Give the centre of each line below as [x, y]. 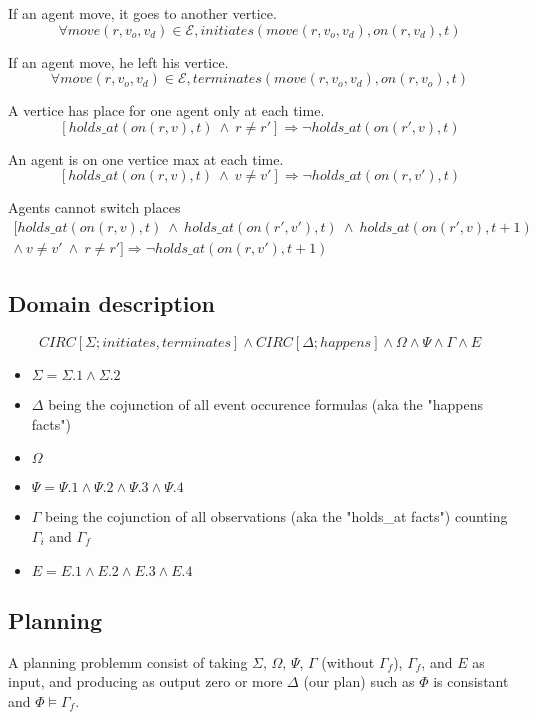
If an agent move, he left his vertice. [118, 61]
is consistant [471, 681]
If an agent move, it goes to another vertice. [142, 13]
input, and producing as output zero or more [145, 681]
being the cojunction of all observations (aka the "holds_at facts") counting [276, 516]
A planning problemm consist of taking [128, 661]
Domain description [112, 303]
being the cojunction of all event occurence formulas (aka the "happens [265, 404]
